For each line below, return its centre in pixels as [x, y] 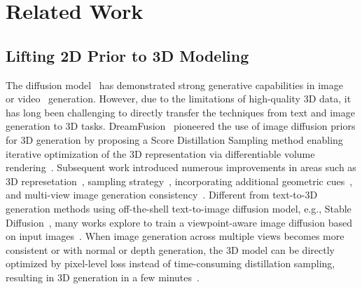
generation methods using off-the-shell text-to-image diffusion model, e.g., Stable [179, 208]
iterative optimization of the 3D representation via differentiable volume [160, 153]
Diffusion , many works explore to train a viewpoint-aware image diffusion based [179, 222]
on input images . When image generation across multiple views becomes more [175, 236]
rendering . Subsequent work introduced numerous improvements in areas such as [181, 167]
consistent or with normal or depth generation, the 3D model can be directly [170, 249]
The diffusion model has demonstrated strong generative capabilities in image [174, 85]
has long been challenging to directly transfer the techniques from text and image [180, 112]
